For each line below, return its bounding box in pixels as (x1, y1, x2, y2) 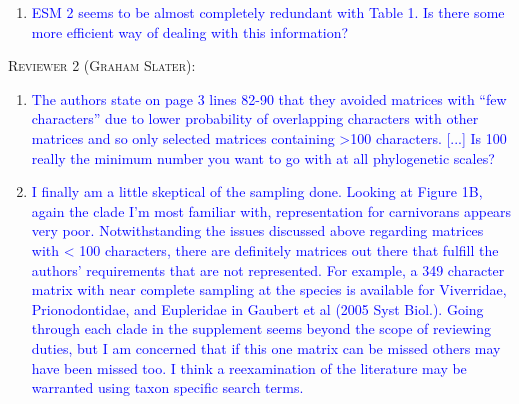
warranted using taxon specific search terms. (31, 377, 304, 398)
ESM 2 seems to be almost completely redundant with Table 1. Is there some (31, 2, 505, 22)
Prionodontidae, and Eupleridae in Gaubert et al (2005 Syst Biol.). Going (31, 298, 484, 319)
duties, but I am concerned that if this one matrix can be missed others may (31, 337, 501, 358)
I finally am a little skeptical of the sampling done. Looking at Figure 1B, (31, 181, 483, 202)
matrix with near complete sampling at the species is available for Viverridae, (31, 279, 507, 300)
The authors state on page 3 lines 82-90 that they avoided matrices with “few (31, 88, 507, 109)
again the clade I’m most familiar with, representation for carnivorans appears (31, 200, 512, 221)
